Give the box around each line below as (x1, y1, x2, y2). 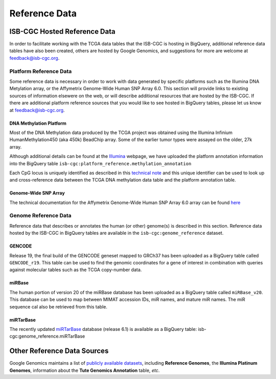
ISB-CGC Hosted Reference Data (9, 27, 116, 36)
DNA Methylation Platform (9, 120, 66, 126)
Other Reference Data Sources (9, 347, 109, 355)
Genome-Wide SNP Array (9, 190, 65, 196)
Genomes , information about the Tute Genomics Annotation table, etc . (9, 367, 160, 373)
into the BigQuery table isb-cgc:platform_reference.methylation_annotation (9, 160, 192, 166)
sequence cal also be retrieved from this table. (9, 303, 107, 309)
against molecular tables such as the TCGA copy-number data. (9, 266, 142, 273)
